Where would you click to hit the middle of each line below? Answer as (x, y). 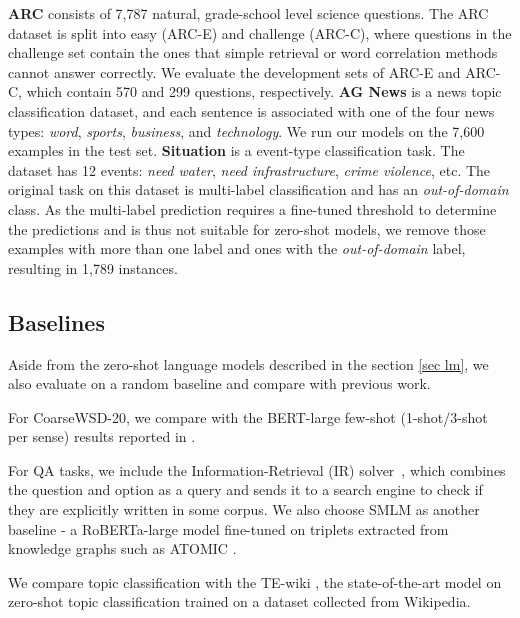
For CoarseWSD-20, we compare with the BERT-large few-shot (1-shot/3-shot (248, 416)
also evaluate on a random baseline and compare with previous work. (219, 383)
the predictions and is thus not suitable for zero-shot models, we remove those (247, 228)
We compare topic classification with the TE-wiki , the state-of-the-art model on (255, 581)
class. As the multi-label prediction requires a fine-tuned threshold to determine (252, 208)
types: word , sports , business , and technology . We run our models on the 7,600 (246, 130)
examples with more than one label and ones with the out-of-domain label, (237, 248)
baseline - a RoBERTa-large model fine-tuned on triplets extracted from (228, 528)
